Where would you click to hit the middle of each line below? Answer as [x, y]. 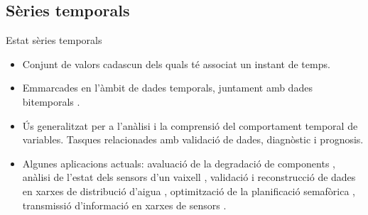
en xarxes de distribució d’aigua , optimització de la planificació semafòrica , [189, 191]
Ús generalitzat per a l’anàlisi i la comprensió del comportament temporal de [190, 125]
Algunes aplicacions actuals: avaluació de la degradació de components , [179, 163]
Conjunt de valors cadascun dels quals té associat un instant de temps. [176, 64]
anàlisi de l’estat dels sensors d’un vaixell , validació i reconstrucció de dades [189, 177]
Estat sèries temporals [54, 40]
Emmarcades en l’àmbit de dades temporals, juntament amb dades [167, 88]
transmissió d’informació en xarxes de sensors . [124, 205]
